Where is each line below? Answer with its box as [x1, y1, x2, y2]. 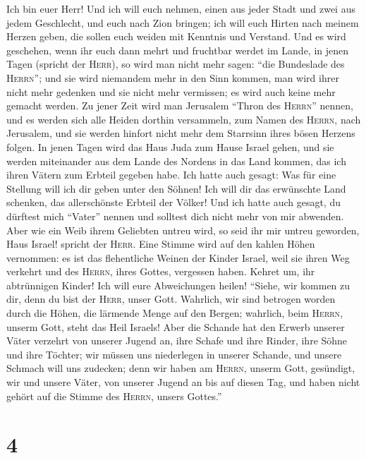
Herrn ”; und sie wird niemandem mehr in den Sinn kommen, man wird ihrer [6, 70, 339, 85]
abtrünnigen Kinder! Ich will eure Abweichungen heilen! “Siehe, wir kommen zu [6, 277, 350, 292]
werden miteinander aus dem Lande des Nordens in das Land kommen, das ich [6, 153, 346, 168]
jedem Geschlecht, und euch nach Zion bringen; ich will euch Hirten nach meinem [6, 15, 359, 30]
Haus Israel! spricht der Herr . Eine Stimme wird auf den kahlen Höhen [6, 236, 315, 251]
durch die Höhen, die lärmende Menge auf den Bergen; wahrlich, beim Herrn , [6, 306, 343, 320]
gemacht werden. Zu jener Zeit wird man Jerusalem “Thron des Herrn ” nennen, [6, 98, 353, 113]
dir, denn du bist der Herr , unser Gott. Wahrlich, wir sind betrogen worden [6, 291, 336, 306]
